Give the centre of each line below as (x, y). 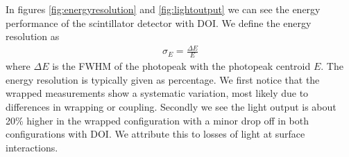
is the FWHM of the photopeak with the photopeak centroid (181, 66)
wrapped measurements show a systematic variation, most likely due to (157, 93)
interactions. (32, 147)
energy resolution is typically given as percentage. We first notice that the (163, 79)
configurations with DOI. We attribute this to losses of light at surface (155, 134)
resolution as (33, 36)
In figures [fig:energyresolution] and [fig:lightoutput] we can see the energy (163, 9)
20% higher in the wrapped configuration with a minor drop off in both (157, 120)
